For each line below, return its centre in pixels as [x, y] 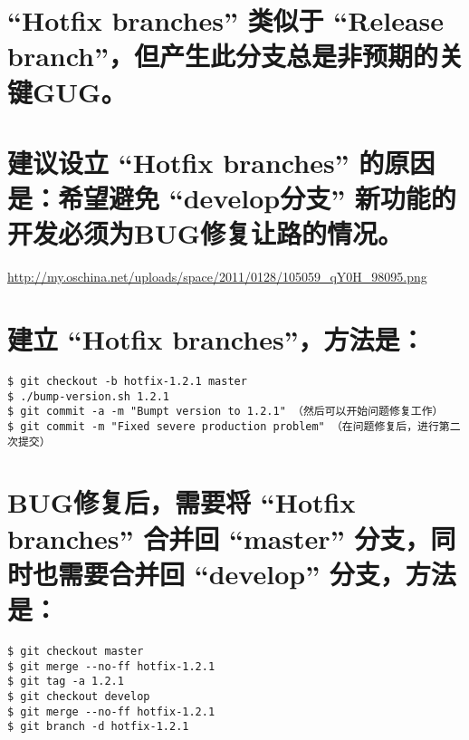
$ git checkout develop [79, 696]
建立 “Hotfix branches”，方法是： [216, 339]
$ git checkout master [76, 651]
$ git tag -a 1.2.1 [66, 682]
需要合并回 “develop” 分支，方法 [257, 573]
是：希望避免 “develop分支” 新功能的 [232, 198]
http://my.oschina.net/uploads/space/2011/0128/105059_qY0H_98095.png [217, 277]
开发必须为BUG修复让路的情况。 [205, 233]
